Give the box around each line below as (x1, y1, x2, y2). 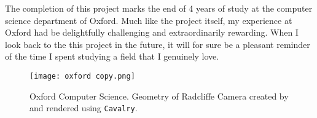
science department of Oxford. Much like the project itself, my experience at (5, 14, 292, 26)
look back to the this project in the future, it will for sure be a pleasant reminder (5, 37, 310, 50)
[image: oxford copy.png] (29, 71, 135, 81)
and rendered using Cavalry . (29, 101, 138, 114)
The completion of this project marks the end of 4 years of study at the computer (5, 2, 313, 14)
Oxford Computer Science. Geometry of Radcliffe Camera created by (29, 89, 289, 102)
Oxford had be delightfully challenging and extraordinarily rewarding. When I (5, 26, 299, 39)
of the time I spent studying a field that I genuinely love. (5, 50, 219, 63)
